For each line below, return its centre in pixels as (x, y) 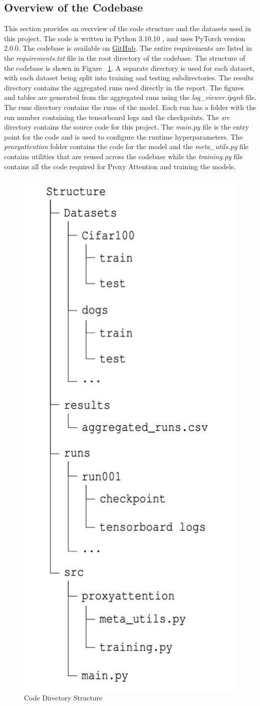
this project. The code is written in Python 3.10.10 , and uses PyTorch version (125, 38)
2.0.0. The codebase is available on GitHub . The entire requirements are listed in (128, 48)
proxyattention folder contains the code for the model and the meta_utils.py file (126, 146)
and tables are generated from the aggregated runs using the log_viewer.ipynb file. (130, 97)
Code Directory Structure (63, 698)
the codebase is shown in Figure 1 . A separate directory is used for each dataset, (129, 68)
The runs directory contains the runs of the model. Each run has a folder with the (130, 107)
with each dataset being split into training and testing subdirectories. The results (129, 78)
